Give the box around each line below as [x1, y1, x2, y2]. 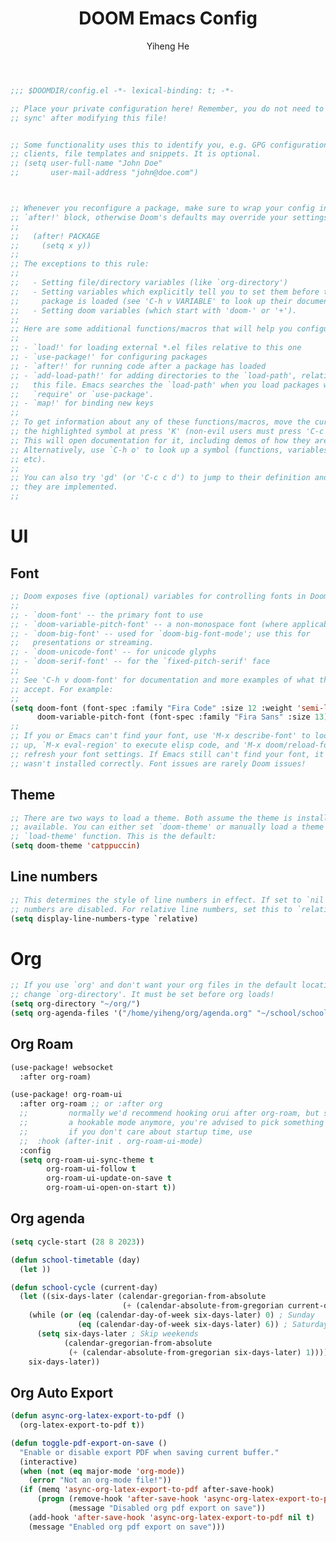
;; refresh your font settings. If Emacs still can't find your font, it [10, 749, 325, 759]
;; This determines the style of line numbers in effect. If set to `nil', [10, 895, 333, 905]
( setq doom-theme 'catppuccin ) [10, 841, 141, 851]
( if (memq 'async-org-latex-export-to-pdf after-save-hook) [19, 1485, 275, 1495]
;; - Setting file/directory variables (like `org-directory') [10, 278, 288, 288]
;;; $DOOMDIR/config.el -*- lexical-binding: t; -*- [10, 85, 235, 96]
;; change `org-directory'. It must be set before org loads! [10, 990, 275, 1000]
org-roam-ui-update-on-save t [46, 1173, 172, 1184]
